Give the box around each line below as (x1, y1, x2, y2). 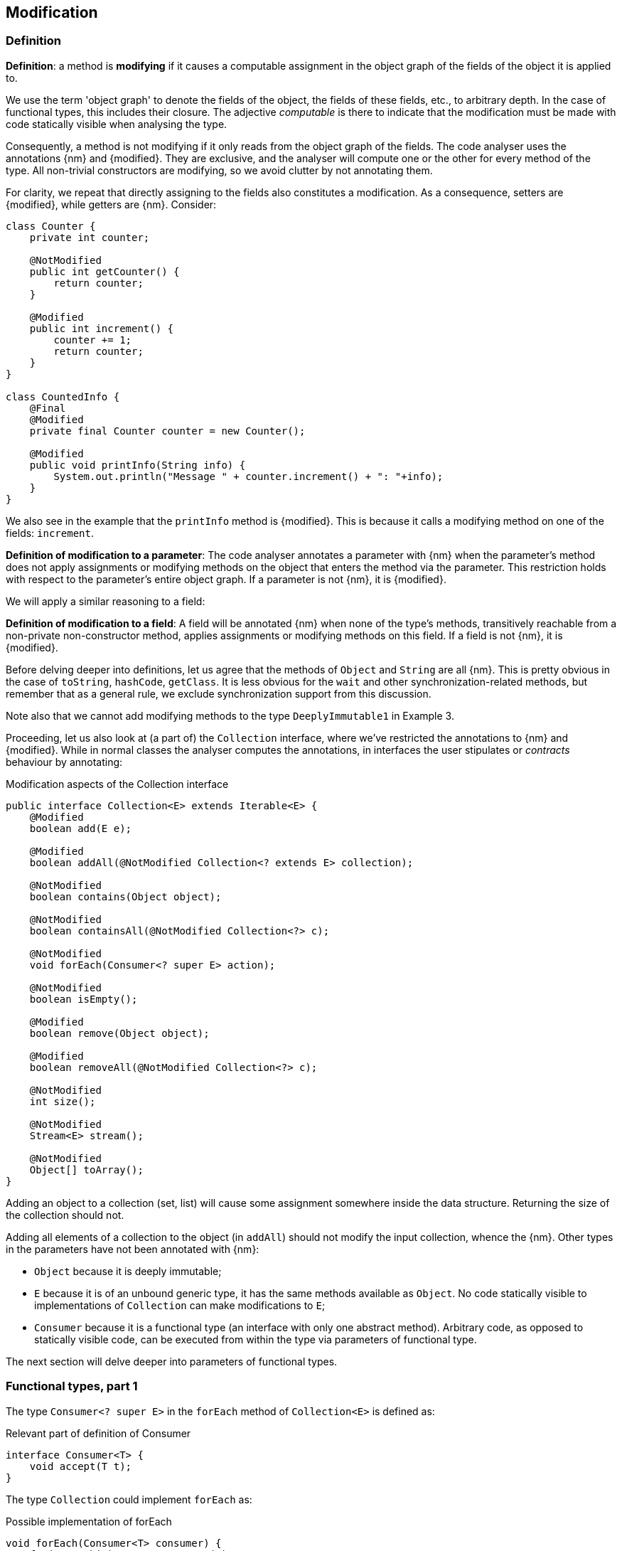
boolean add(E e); (29, 822, 132, 834)
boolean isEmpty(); (29, 993, 138, 1005)
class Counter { (6, 220, 96, 232)
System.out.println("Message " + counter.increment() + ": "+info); (53, 470, 444, 482)
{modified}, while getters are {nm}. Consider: (6, 198, 217, 210)
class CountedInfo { (6, 390, 120, 403)
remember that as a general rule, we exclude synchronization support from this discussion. (6, 687, 431, 700)
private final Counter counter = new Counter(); (29, 425, 306, 437)
